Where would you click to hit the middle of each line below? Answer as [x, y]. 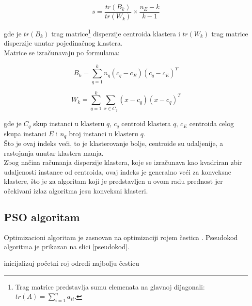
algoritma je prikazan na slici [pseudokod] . [67, 247]
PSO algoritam [42, 217]
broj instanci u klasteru [104, 133]
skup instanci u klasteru [69, 123]
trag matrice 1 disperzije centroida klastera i [116, 33]
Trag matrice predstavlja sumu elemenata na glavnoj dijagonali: [110, 286]
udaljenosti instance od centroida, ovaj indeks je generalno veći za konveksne [118, 171]
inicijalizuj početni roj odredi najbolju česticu [72, 263]
